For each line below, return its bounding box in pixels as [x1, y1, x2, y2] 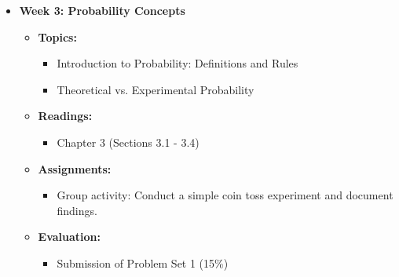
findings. [57, 202, 97, 218]
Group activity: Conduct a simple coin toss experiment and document [57, 187, 394, 203]
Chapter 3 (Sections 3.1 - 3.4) [57, 133, 199, 150]
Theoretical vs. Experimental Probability [57, 81, 254, 97]
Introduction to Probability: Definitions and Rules [57, 55, 298, 71]
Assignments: [38, 160, 112, 177]
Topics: [38, 28, 77, 45]
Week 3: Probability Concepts [19, 2, 185, 18]
